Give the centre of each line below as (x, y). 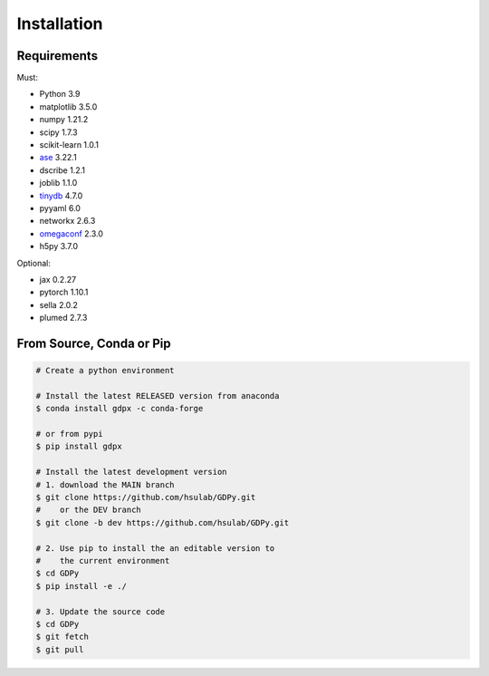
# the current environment (103, 560)
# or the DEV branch (89, 510)
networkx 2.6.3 (67, 221)
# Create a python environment (105, 371)
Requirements (58, 56)
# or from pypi (69, 434)
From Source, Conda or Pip (94, 343)
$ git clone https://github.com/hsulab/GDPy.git (146, 497)
